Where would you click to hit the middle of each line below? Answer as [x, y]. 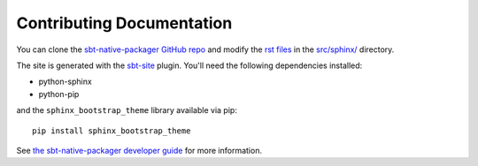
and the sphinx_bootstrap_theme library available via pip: [127, 110]
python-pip [59, 94]
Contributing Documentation [124, 23]
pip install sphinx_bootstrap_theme [112, 131]
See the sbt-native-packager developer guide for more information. [139, 150]
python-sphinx [65, 82]
